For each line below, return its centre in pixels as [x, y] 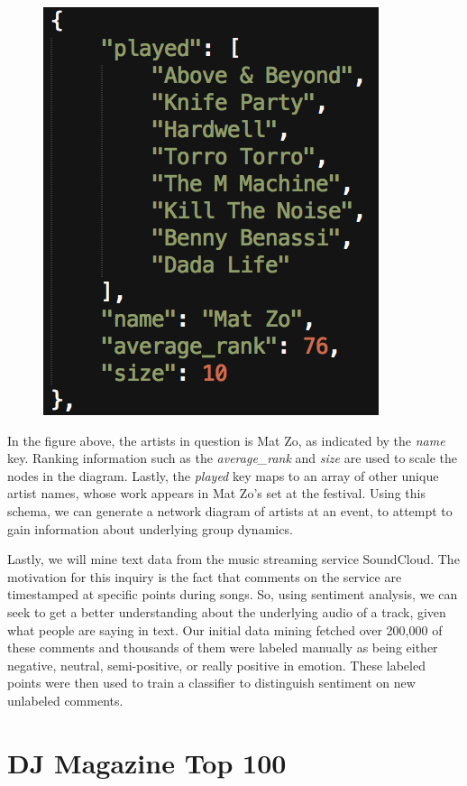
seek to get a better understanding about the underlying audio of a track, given [227, 611]
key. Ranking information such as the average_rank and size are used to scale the [233, 458]
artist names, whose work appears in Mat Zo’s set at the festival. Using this [216, 493]
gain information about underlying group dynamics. [150, 528]
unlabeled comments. [65, 700]
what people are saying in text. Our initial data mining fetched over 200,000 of [225, 629]
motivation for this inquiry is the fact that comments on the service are [205, 576]
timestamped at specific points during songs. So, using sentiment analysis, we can [233, 594]
